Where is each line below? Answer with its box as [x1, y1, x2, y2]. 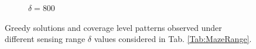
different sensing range [5, 33, 86, 45]
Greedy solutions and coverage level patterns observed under [5, 21, 222, 33]
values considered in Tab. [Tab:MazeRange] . [94, 33, 252, 45]
